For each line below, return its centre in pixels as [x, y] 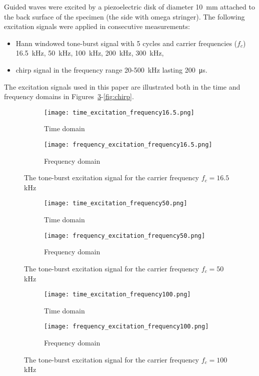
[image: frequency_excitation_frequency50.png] [125, 236]
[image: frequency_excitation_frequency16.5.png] [128, 145]
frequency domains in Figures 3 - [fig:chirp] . [69, 96]
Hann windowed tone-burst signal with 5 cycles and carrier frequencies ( [126, 43]
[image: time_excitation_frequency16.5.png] [119, 112]
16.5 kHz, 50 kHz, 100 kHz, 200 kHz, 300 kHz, [90, 53]
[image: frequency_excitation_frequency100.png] [126, 327]
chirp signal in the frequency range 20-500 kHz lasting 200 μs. [111, 69]
